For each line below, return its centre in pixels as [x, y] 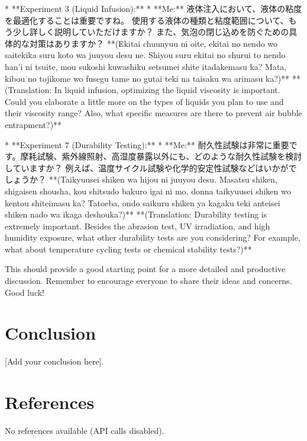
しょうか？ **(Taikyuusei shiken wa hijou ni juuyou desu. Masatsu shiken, [141, 179]
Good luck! [25, 292]
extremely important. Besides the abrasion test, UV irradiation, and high [138, 226]
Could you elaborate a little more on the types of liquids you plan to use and [144, 101]
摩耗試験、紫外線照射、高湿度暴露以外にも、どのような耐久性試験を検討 [161, 156]
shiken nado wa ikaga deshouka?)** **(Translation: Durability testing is [136, 214]
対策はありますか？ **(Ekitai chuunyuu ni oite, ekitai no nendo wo [153, 43]
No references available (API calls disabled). [85, 431]
